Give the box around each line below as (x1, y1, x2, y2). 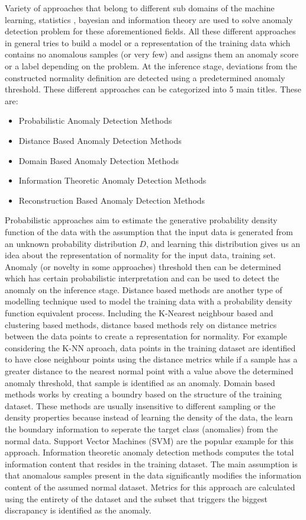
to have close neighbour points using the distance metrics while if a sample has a (5, 353, 298, 365)
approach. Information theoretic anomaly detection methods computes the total (5, 446, 294, 458)
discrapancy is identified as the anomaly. (5, 504, 152, 516)
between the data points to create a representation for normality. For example (5, 330, 287, 342)
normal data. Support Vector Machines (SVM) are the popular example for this (5, 434, 294, 447)
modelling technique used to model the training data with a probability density (5, 295, 292, 307)
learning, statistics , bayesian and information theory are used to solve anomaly (5, 13, 293, 25)
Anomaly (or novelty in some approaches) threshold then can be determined (5, 260, 281, 272)
